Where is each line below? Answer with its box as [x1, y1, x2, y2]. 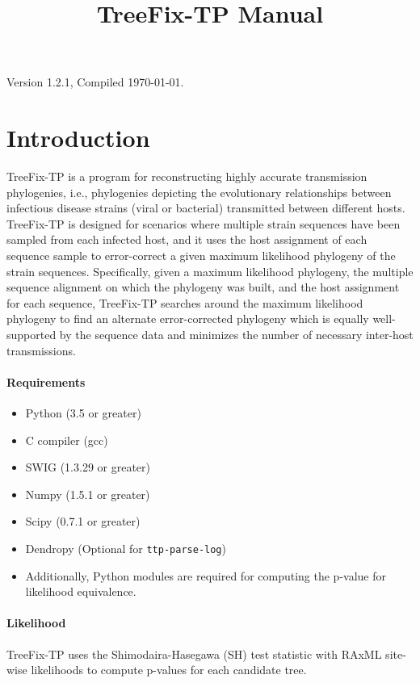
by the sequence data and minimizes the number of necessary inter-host [59, 326, 414, 343]
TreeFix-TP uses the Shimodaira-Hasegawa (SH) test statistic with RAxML [6, 645, 382, 662]
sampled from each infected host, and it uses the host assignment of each [6, 231, 367, 248]
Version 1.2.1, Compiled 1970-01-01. [6, 73, 184, 90]
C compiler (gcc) [25, 431, 108, 448]
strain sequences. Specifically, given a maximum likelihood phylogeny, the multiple [6, 262, 414, 279]
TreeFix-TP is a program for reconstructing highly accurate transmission [6, 168, 367, 185]
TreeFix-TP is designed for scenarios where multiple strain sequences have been [6, 215, 401, 232]
